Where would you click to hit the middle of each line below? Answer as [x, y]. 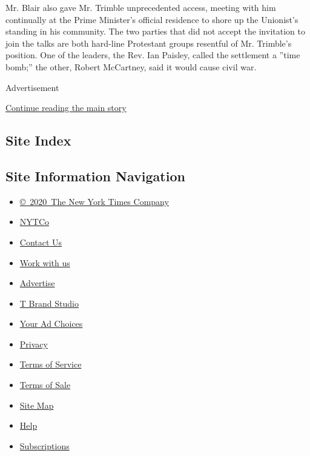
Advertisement [32, 87]
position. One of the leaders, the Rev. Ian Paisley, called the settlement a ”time [153, 55]
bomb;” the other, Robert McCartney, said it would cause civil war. [131, 66]
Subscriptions [45, 445]
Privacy [34, 344]
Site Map [37, 405]
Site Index [38, 140]
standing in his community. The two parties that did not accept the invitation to [155, 31]
